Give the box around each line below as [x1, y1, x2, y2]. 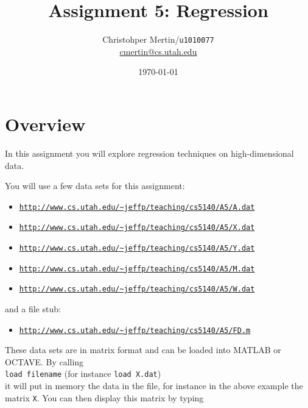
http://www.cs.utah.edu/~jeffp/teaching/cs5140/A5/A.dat [19, 202, 255, 212]
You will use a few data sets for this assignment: [5, 179, 185, 192]
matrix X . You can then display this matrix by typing [5, 391, 204, 404]
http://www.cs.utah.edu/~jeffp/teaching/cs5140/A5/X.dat [19, 223, 255, 232]
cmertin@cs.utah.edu [119, 45, 197, 57]
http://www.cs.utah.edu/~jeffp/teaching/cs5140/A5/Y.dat [19, 244, 255, 252]
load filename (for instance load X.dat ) [5, 367, 161, 380]
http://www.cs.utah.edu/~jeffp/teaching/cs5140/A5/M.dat [19, 264, 255, 273]
